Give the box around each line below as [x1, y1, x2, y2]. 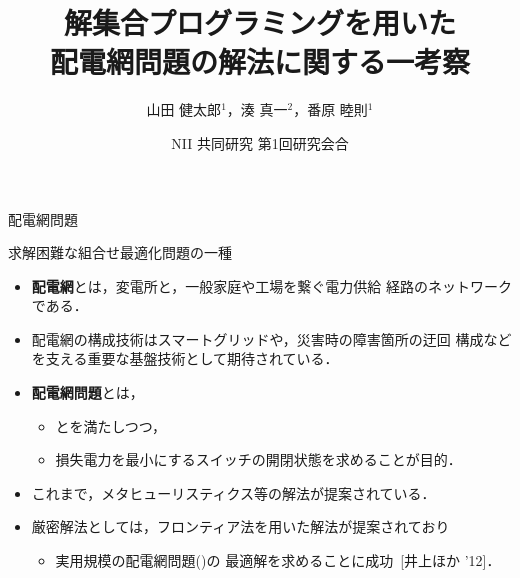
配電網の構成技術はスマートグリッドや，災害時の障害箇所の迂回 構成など [31, 328, 512, 349]
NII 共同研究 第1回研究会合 [171, 132, 349, 153]
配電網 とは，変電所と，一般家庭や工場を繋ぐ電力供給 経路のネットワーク [31, 275, 512, 296]
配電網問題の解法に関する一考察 [49, 41, 470, 82]
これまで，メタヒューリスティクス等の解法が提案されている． [31, 482, 436, 503]
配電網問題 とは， [31, 382, 144, 403]
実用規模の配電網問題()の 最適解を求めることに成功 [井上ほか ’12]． [55, 550, 501, 571]
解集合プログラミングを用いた [63, 2, 456, 43]
